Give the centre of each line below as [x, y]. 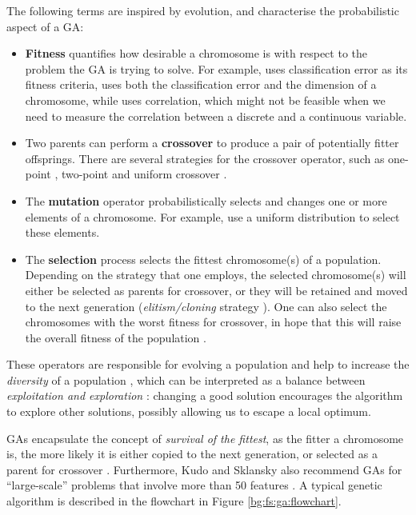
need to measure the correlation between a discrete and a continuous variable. [216, 116]
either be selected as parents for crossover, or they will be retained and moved [216, 290]
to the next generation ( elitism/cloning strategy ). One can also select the [206, 306]
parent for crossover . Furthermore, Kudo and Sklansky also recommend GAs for [204, 469]
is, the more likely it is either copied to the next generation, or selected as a [192, 454]
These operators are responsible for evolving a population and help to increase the [208, 364]
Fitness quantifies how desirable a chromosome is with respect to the [196, 53]
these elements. [62, 232]
